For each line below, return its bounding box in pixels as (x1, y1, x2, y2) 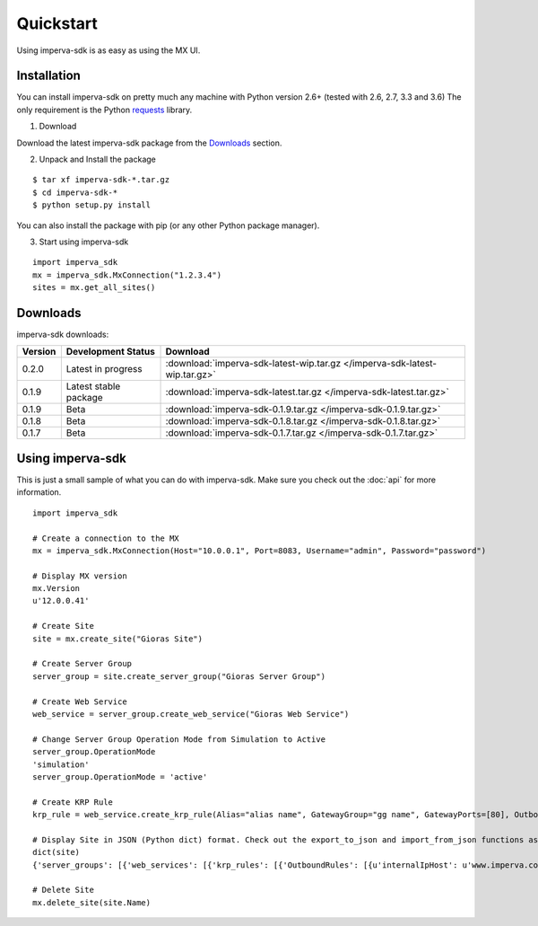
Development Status (65, 346, 156, 358)
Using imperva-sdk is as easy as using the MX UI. (16, 45, 201, 56)
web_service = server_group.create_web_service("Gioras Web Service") (32, 709, 350, 719)
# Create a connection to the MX (32, 533, 179, 543)
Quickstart (16, 13, 99, 33)
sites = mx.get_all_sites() (32, 283, 156, 293)
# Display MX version (32, 570, 127, 581)
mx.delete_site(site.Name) (32, 897, 152, 907)
